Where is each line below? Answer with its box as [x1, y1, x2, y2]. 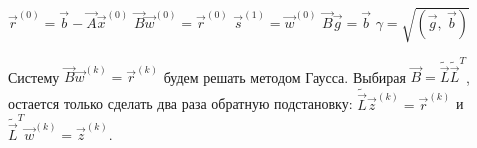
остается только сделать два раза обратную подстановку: [8, 93, 353, 114]
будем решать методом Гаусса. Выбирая [163, 66, 406, 87]
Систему [8, 66, 60, 87]
